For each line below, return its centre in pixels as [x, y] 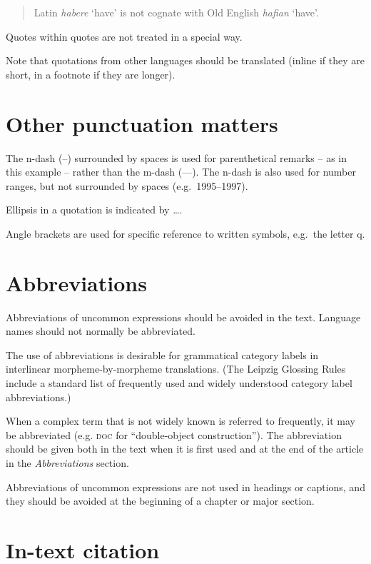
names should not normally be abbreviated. [101, 331]
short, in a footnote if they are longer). [91, 74]
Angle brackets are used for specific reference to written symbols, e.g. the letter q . [185, 233]
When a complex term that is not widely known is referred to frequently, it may [181, 421]
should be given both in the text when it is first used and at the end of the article [185, 449]
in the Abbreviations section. [67, 462]
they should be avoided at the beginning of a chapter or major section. [160, 501]
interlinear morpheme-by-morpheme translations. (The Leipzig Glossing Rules [176, 369]
